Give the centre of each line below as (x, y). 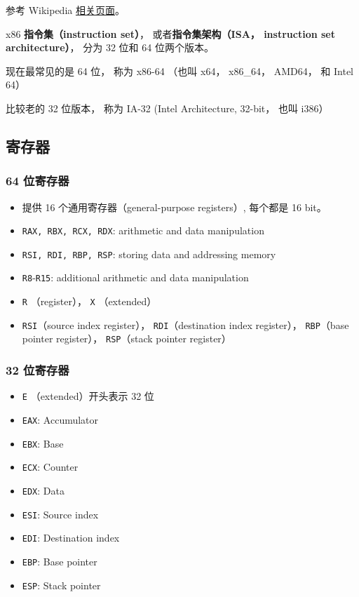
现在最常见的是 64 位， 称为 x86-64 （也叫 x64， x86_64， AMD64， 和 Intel (179, 71)
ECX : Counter (50, 467)
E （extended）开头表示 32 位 (88, 396)
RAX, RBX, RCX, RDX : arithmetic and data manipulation (143, 230)
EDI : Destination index (71, 538)
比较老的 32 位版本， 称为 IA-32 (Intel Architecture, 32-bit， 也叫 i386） (167, 108)
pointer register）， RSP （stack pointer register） (127, 338)
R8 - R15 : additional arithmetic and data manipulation (135, 277)
